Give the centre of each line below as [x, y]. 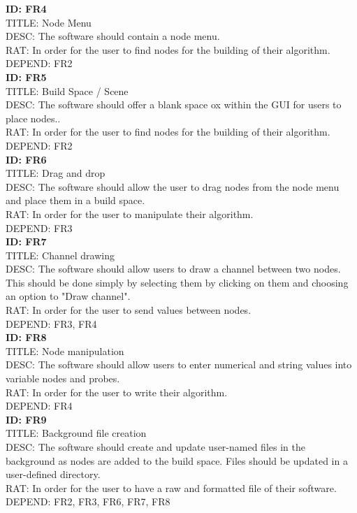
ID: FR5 [26, 77]
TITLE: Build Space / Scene [67, 91]
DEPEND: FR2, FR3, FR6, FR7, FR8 [88, 501]
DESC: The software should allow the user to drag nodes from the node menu [173, 186]
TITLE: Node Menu [49, 22]
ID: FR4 [26, 8]
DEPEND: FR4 [39, 406]
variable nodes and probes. [63, 378]
